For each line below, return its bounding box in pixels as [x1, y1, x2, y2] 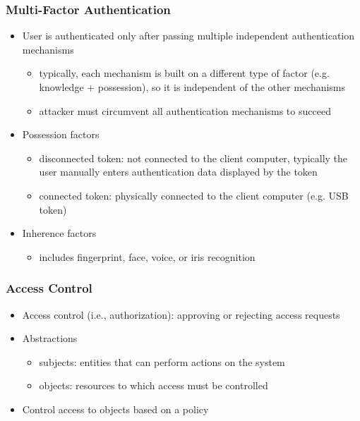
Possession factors [22, 127, 100, 142]
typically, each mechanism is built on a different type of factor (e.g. [39, 66, 330, 80]
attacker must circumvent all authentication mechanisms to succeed [39, 103, 331, 118]
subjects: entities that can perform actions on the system [39, 354, 285, 369]
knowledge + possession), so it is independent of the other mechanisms [39, 80, 346, 94]
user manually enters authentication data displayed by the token [39, 164, 318, 179]
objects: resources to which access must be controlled [39, 378, 268, 393]
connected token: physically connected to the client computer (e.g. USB [39, 188, 349, 202]
